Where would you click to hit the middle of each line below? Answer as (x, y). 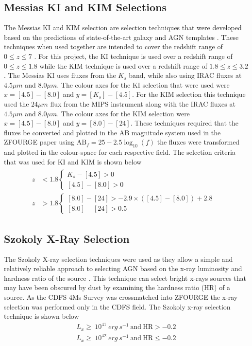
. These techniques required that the (184, 123)
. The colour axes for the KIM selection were (123, 113)
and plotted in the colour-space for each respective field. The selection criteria (120, 152)
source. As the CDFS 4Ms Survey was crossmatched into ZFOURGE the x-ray (121, 297)
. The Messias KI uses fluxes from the (60, 75)
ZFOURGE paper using (39, 142)
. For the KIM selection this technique (189, 94)
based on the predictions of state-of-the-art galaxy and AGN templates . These (121, 37)
